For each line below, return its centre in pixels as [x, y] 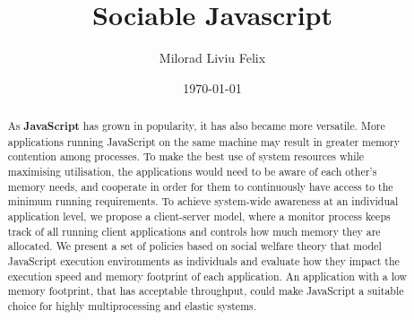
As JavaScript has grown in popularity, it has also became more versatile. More [196, 126]
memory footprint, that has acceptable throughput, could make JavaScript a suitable [206, 291]
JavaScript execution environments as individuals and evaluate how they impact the [203, 261]
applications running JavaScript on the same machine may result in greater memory [204, 141]
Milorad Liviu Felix [212, 58]
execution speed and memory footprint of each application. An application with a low [207, 276]
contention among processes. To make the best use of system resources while [186, 156]
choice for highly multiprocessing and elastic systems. [132, 305]
